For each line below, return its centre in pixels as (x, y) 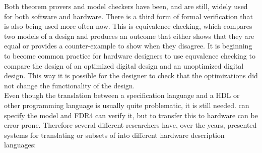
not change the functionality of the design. (70, 85)
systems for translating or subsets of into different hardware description (114, 135)
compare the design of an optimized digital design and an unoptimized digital (124, 65)
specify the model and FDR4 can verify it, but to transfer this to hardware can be (131, 115)
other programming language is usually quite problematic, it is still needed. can (127, 105)
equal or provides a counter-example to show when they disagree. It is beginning (128, 46)
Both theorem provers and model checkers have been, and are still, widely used (126, 6)
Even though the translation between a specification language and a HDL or (122, 95)
